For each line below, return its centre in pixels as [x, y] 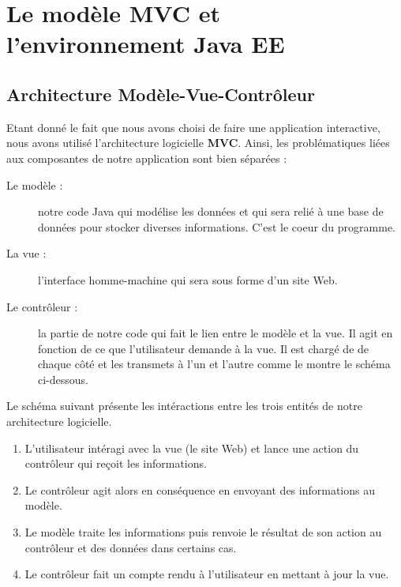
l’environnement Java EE [146, 44]
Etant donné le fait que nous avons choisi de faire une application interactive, [193, 127]
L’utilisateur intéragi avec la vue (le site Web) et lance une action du [192, 448]
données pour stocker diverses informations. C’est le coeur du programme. [217, 226]
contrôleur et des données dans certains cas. [131, 547]
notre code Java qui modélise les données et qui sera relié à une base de [211, 211]
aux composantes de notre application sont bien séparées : [147, 158]
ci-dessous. [63, 379]
